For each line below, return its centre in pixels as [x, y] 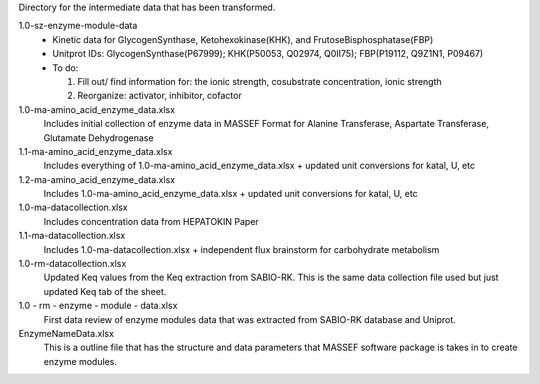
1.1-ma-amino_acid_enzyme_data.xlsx [95, 151]
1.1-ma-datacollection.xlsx [72, 236]
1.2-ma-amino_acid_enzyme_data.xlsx [96, 179]
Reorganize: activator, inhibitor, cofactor [159, 96]
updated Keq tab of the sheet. [105, 291]
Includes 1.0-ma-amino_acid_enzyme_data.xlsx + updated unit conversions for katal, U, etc [231, 194]
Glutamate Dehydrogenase [98, 137]
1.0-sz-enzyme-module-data [78, 26]
